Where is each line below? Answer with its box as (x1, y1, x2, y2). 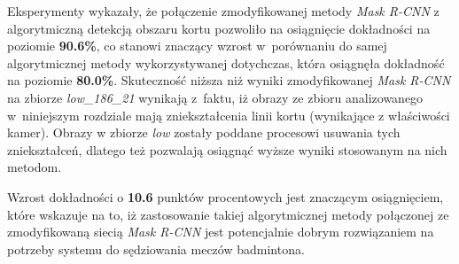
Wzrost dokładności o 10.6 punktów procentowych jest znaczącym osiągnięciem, (7, 187, 444, 206)
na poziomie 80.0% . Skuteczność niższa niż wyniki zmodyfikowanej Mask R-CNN (7, 71, 451, 89)
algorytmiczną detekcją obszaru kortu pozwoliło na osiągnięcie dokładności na (7, 19, 431, 37)
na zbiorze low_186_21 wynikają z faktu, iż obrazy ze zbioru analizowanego (7, 88, 424, 106)
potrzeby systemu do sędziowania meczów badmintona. (7, 239, 305, 258)
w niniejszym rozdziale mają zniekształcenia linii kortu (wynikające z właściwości (7, 105, 450, 124)
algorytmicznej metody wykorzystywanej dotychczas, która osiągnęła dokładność (7, 53, 445, 72)
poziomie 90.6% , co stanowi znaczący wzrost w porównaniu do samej (7, 36, 387, 55)
